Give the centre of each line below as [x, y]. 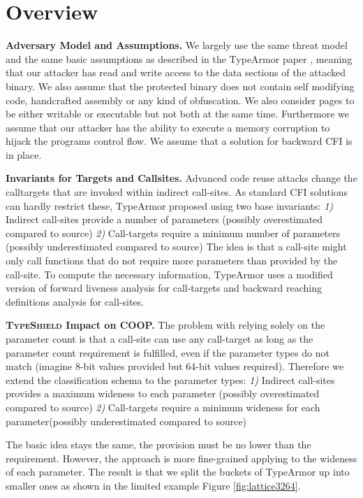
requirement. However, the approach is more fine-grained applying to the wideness [181, 458]
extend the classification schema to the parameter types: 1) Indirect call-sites [170, 379]
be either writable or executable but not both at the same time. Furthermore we [178, 114]
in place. [24, 154]
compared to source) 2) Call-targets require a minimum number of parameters [173, 233]
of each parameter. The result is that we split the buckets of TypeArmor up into [178, 472]
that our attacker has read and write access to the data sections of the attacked [176, 72]
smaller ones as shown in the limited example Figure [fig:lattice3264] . [153, 485]
